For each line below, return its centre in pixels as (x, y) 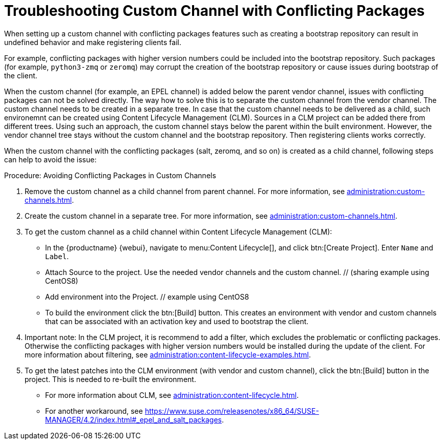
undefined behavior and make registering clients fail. (93, 42)
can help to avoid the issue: (50, 159)
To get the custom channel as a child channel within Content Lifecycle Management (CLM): (178, 231)
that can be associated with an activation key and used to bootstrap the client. (177, 321)
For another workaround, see (94, 411)
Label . (57, 256)
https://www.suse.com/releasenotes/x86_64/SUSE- (232, 411)
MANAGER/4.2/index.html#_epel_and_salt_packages (133, 419)
